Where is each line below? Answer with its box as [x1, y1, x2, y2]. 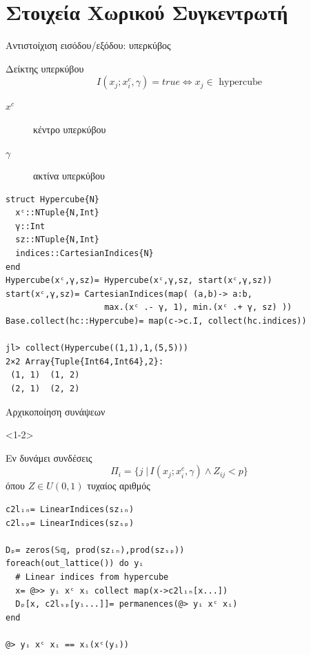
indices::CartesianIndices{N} [15, 248, 154, 259]
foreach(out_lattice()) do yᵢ [6, 558, 144, 569]
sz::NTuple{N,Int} [15, 235, 100, 245]
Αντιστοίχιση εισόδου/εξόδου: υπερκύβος [6, 38, 171, 52]
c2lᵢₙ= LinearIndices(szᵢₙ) [6, 504, 134, 514]
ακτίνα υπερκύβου [33, 168, 106, 183]
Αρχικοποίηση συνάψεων [6, 404, 106, 418]
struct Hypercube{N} [6, 194, 100, 204]
